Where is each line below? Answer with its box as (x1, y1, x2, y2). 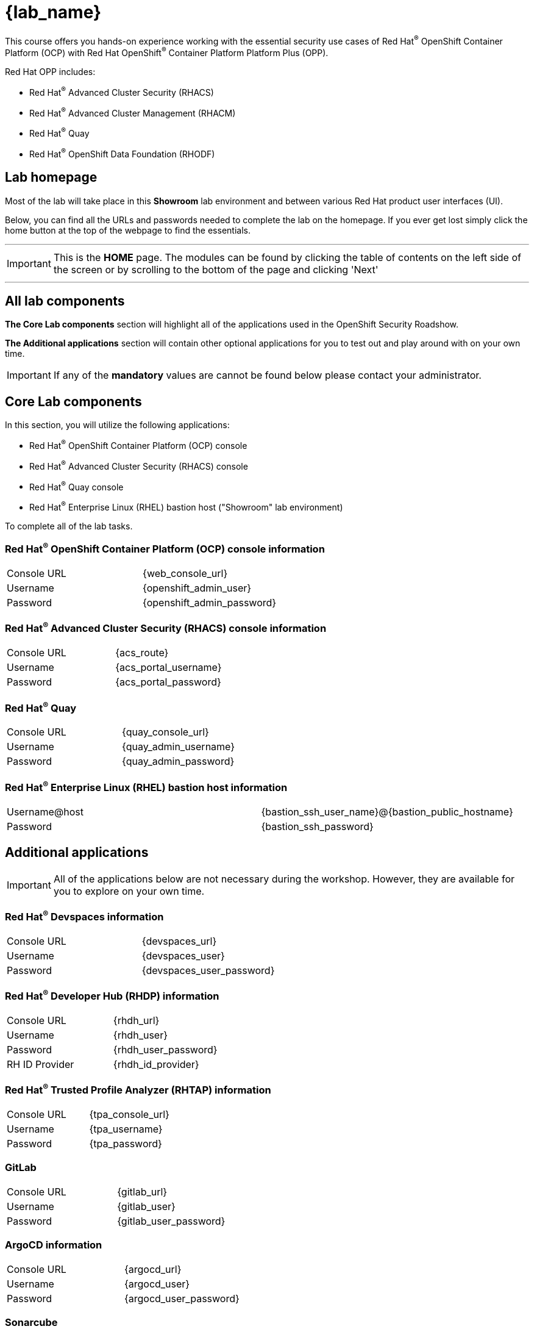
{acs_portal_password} (115, 676, 221, 689)
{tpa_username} (89, 1123, 163, 1136)
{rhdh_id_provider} (113, 1058, 199, 1070)
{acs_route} (115, 647, 169, 659)
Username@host (7, 805, 84, 818)
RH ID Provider (7, 1058, 74, 1070)
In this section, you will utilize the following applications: (5, 420, 230, 431)
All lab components (5, 293, 125, 309)
